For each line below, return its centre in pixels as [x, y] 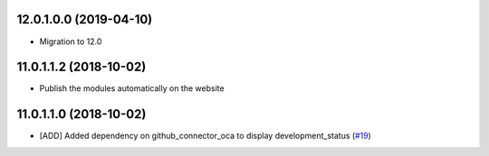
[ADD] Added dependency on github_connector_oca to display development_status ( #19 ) [205, 136]
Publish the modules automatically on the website [132, 88]
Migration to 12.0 [71, 41]
